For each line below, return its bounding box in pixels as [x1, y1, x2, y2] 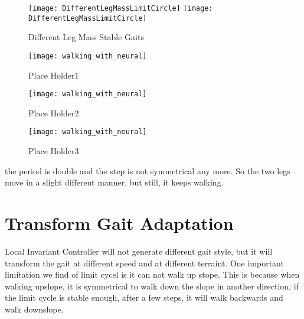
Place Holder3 [28, 145, 79, 157]
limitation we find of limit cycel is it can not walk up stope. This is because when [5, 268, 300, 281]
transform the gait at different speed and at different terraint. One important [5, 256, 284, 269]
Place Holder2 [28, 106, 79, 119]
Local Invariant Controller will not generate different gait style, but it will [5, 245, 273, 257]
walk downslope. [5, 302, 64, 315]
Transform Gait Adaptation [5, 211, 234, 235]
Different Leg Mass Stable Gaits [28, 31, 144, 43]
